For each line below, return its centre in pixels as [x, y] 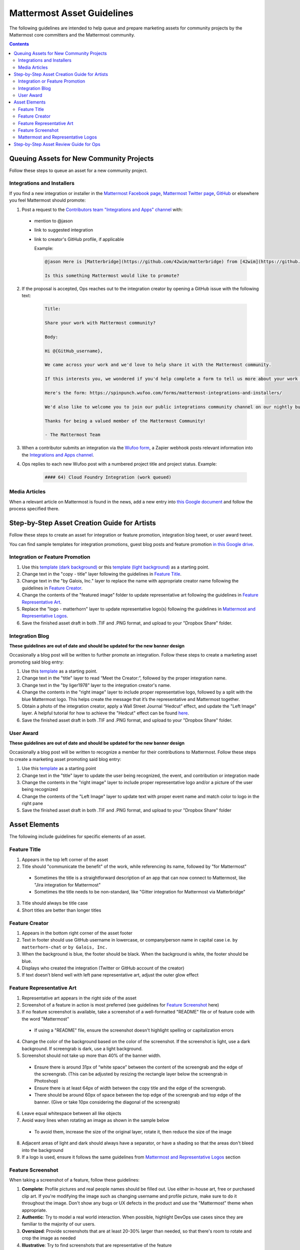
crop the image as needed [49, 1238]
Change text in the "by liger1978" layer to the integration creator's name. [96, 685]
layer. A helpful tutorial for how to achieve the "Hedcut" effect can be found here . [105, 713]
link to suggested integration [64, 230]
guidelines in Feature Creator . [52, 588]
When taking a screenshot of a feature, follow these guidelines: [74, 1180]
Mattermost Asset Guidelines [71, 13]
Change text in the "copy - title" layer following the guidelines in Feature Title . [102, 574]
